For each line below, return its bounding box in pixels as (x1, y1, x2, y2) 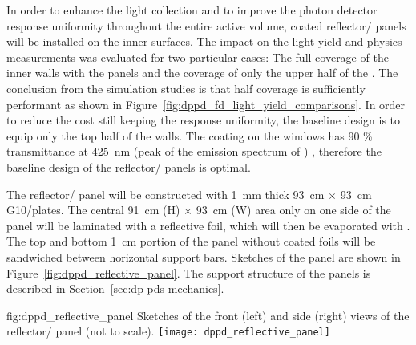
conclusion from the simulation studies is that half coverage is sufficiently (6, 79, 366, 96)
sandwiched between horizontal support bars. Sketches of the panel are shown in (6, 248, 401, 265)
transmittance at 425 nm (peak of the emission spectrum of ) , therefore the (6, 143, 382, 160)
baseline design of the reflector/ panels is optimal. (6, 158, 251, 175)
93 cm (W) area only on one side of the (196, 201, 391, 218)
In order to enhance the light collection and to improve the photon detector (6, 2, 378, 18)
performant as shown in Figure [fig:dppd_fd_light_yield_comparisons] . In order (6, 95, 406, 112)
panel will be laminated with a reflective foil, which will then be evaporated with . (6, 217, 410, 233)
